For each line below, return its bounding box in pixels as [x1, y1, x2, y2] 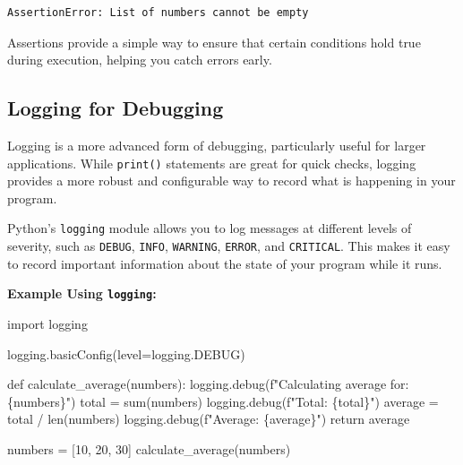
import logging [7, 314, 88, 332]
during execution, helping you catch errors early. [7, 50, 272, 69]
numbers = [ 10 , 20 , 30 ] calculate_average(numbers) [7, 439, 291, 458]
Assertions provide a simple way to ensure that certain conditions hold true [7, 32, 421, 51]
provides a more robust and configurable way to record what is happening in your [7, 171, 456, 190]
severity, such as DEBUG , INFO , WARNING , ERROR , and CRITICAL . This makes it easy [7, 237, 450, 255]
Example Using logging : [7, 284, 157, 303]
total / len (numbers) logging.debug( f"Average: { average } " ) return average [7, 409, 410, 428]
